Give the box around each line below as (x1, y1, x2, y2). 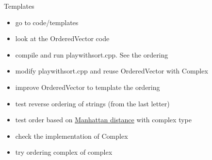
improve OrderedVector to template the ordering (15, 82, 160, 92)
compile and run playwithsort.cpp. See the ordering (15, 49, 168, 59)
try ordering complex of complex (15, 147, 113, 157)
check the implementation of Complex (15, 131, 128, 141)
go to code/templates (15, 17, 79, 27)
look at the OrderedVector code (15, 33, 110, 44)
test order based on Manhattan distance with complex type (15, 115, 192, 125)
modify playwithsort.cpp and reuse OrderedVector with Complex (15, 66, 208, 76)
